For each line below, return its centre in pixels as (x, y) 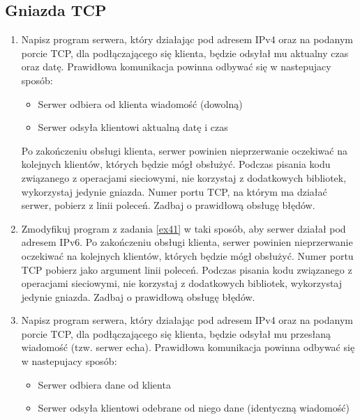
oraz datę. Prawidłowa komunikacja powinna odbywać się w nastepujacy (176, 67)
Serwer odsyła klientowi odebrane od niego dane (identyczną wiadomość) (194, 408)
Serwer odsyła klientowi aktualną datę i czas (133, 127)
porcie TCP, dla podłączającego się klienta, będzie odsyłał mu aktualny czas (185, 53)
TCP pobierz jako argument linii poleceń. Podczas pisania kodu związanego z (187, 269)
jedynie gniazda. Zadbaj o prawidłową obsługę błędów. (138, 296)
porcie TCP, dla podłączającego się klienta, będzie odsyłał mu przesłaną (176, 333)
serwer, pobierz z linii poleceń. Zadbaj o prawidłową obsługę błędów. (168, 205)
